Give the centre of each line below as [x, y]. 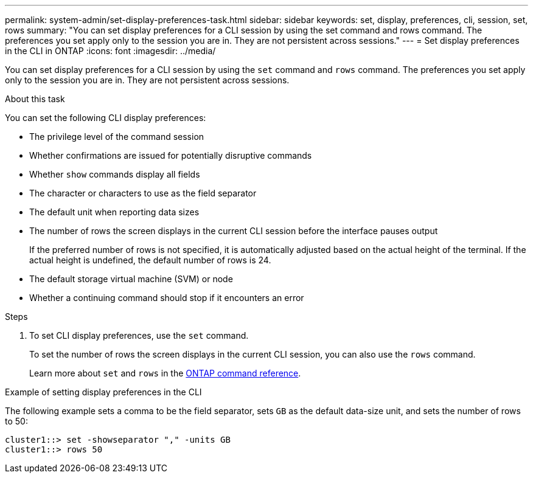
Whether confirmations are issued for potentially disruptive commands [171, 155]
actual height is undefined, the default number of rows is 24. [150, 260]
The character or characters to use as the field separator [143, 193]
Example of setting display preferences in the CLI [103, 392]
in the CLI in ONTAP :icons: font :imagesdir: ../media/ [110, 51]
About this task [35, 99]
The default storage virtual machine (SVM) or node [131, 279]
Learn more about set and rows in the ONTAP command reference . [165, 373]
